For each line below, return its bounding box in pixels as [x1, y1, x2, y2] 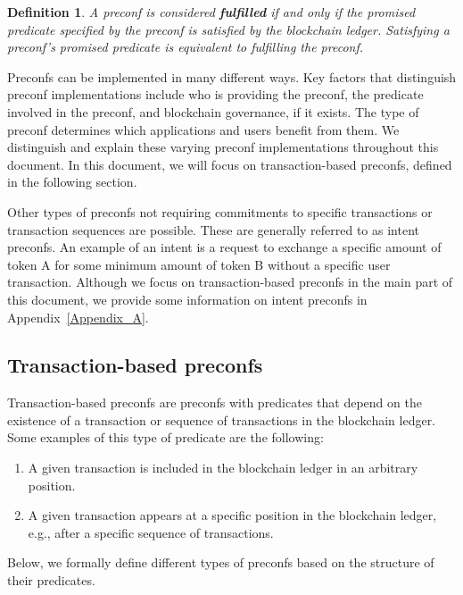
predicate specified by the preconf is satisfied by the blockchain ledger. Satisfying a [7, 20, 450, 38]
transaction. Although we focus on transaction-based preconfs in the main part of [7, 272, 453, 291]
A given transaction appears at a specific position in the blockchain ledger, [28, 506, 437, 524]
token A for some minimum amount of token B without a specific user [7, 255, 391, 273]
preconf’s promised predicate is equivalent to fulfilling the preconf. [7, 38, 364, 56]
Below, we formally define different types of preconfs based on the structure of [7, 553, 434, 572]
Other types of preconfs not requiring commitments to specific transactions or [7, 202, 433, 221]
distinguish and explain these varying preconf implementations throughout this [7, 138, 439, 156]
